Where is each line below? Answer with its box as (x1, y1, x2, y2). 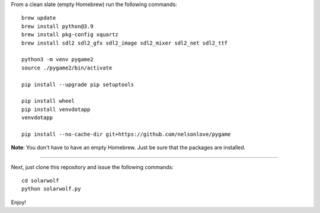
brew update (21, 15, 56, 21)
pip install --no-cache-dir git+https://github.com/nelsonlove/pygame (21, 131, 231, 138)
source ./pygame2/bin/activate (21, 64, 113, 71)
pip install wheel (21, 98, 75, 104)
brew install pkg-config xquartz (21, 31, 119, 38)
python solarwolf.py (21, 186, 81, 192)
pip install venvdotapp (21, 106, 91, 113)
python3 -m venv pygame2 (21, 56, 94, 63)
